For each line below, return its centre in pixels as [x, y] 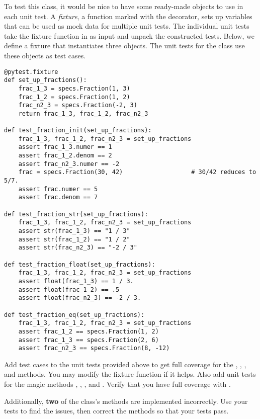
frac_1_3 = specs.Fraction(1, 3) [74, 88]
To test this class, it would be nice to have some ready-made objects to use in [124, 6]
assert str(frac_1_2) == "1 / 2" [74, 239]
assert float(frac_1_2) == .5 [69, 289]
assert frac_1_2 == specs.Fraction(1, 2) [89, 331]
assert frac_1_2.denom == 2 [65, 156]
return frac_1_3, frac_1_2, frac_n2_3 [83, 113]
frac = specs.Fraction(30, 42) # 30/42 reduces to [137, 172]
